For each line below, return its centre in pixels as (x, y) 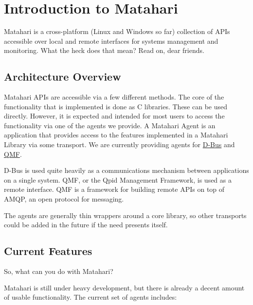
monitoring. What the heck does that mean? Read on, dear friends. (104, 50)
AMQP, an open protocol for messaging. (64, 199)
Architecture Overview (63, 76)
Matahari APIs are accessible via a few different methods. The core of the (114, 97)
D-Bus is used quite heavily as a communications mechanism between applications (126, 170)
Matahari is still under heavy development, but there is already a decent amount (124, 287)
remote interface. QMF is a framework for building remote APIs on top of (114, 189)
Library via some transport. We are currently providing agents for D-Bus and (119, 144)
